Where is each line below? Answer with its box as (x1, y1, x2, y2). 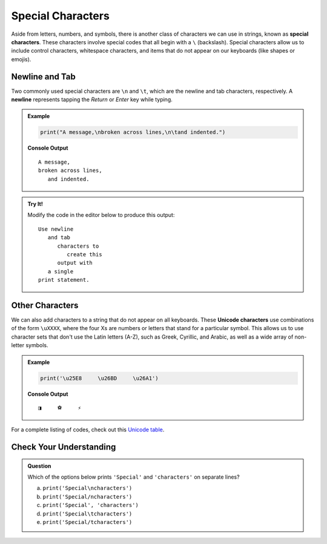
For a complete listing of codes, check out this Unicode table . (11, 426, 165, 433)
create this (67, 251, 102, 257)
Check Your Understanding (11, 442, 116, 453)
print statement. (38, 276, 90, 284)
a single (47, 268, 74, 275)
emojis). (11, 55, 31, 63)
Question (27, 462, 51, 469)
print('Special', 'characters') (42, 502, 139, 509)
